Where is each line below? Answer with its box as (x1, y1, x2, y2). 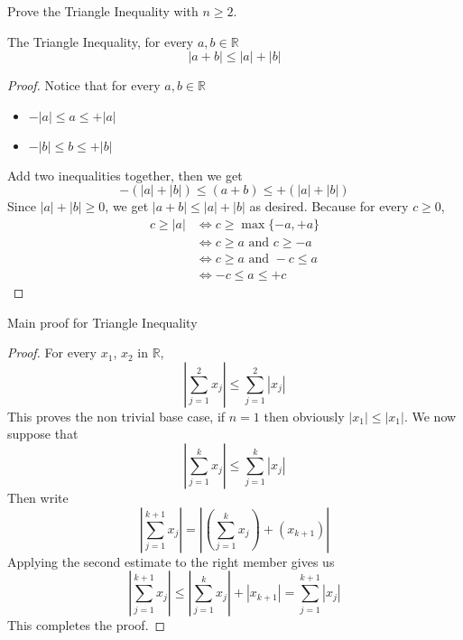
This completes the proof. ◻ (7, 616, 166, 635)
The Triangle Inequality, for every (7, 32, 194, 51)
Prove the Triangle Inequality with (7, 2, 199, 20)
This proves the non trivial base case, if (7, 406, 226, 425)
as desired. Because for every (249, 197, 409, 216)
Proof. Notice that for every (7, 76, 161, 95)
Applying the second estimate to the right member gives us (7, 552, 335, 570)
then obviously (264, 406, 345, 425)
